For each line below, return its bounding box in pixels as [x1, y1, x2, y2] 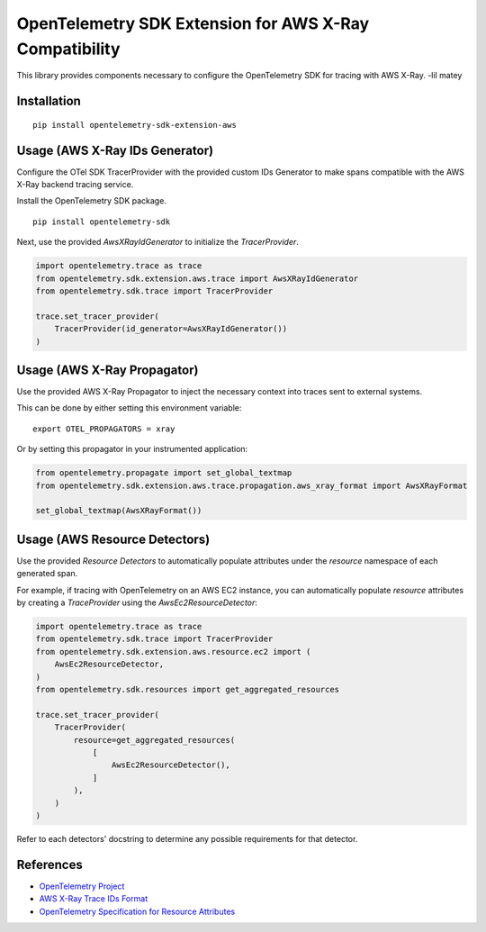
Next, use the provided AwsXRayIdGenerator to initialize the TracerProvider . [16, 237, 299, 248]
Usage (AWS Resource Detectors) [16, 531, 211, 547]
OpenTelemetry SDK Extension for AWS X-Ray [16, 14, 370, 33]
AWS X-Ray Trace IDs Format [39, 893, 148, 904]
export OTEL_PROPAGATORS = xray [32, 423, 175, 434]
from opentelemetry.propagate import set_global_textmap [35, 468, 292, 478]
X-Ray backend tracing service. [16, 179, 134, 190]
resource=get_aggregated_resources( [73, 735, 236, 745]
